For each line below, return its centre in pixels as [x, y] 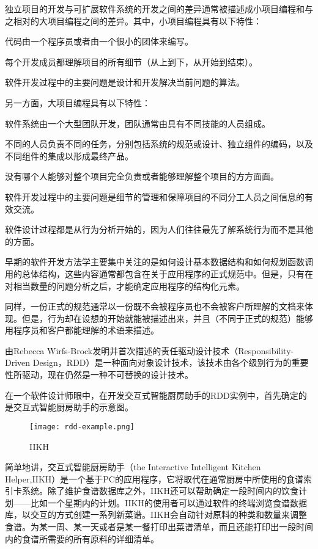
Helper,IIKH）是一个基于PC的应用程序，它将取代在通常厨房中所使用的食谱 [154, 478]
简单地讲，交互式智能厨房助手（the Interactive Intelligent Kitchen [133, 467]
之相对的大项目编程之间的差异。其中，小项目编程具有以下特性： [133, 20]
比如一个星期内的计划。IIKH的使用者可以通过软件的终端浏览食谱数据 [168, 502]
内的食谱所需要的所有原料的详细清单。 [82, 538]
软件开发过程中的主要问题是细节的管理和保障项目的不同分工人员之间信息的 [155, 196]
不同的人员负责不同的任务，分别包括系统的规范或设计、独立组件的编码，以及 [159, 144]
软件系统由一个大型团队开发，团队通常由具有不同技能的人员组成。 [138, 123]
